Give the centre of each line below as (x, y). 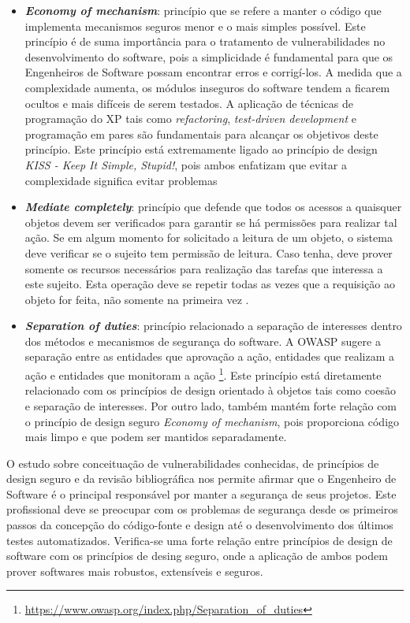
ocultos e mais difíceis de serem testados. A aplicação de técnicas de (189, 103)
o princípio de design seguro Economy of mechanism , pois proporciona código (212, 421)
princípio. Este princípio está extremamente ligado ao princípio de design (201, 149)
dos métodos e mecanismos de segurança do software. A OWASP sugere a (203, 341)
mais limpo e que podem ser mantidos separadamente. (156, 437)
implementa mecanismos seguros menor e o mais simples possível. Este (195, 26)
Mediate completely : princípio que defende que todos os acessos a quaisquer (213, 207)
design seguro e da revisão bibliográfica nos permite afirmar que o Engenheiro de (201, 478)
